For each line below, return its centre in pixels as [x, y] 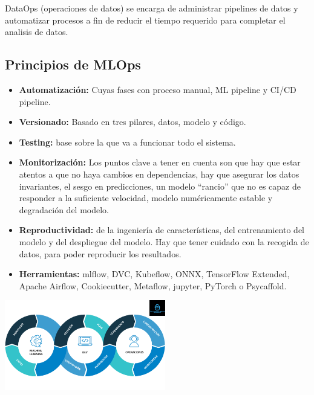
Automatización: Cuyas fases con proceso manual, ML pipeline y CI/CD [158, 89]
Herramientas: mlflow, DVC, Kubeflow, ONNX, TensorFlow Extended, [154, 274]
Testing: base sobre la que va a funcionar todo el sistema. [127, 142]
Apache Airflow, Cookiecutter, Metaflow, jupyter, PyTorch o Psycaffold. [153, 285]
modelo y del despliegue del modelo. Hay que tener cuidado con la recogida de [164, 241]
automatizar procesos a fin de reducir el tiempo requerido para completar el [145, 20]
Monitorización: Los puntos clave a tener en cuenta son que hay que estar [160, 162]
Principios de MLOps [73, 64]
